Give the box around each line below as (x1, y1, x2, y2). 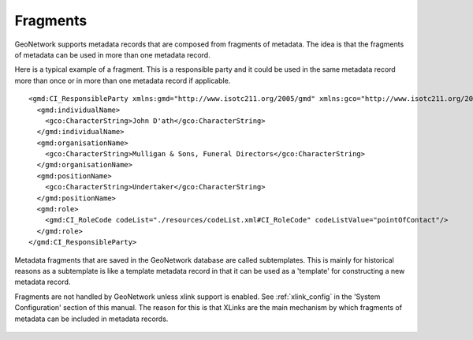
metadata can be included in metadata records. (14, 314, 169, 323)
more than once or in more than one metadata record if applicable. (14, 76, 231, 85)
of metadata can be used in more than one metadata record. (14, 50, 210, 59)
